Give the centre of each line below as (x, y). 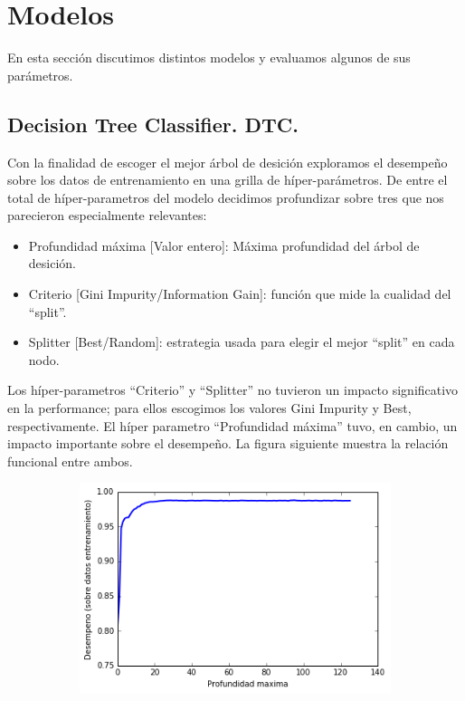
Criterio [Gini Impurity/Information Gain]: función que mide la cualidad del (240, 294)
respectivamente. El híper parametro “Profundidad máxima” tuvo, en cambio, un (232, 425)
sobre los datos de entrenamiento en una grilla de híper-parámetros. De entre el (228, 180)
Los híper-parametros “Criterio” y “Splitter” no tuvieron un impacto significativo (233, 390)
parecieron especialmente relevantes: (107, 215)
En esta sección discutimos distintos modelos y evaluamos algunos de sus (209, 58)
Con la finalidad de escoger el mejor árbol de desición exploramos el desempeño (228, 162)
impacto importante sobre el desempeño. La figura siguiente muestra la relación (228, 443)
